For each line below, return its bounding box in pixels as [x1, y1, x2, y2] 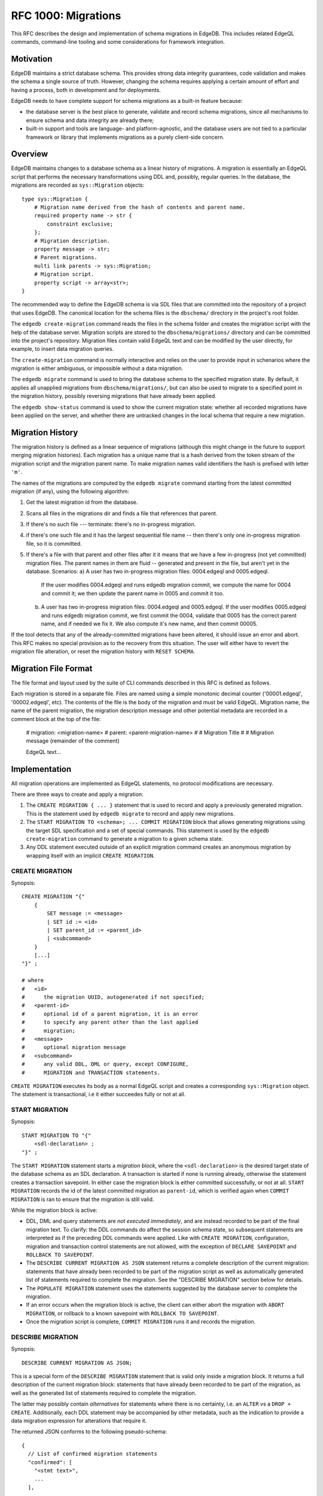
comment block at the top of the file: [11, 715, 101, 722]
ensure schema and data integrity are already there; [26, 117, 154, 124]
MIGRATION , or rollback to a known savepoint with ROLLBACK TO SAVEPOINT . [26, 1309, 219, 1316]
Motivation [11, 54, 53, 64]
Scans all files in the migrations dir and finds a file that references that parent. [26, 509, 218, 517]
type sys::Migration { [22, 195, 89, 202]
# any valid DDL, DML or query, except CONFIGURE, [22, 1061, 189, 1068]
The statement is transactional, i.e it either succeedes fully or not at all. [11, 1091, 186, 1098]
